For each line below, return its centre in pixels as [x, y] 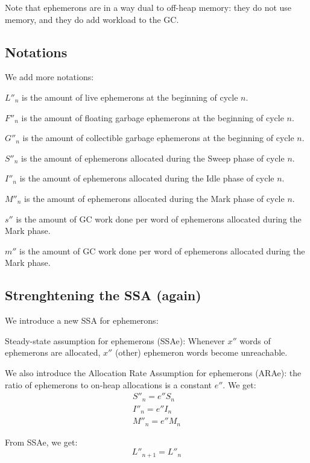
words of [255, 340]
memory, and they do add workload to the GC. [92, 19]
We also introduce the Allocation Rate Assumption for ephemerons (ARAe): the [153, 372]
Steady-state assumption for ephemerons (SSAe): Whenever [115, 340]
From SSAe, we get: [41, 442]
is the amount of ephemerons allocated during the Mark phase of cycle [154, 198]
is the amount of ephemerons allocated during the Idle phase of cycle [147, 178]
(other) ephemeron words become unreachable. [201, 352]
